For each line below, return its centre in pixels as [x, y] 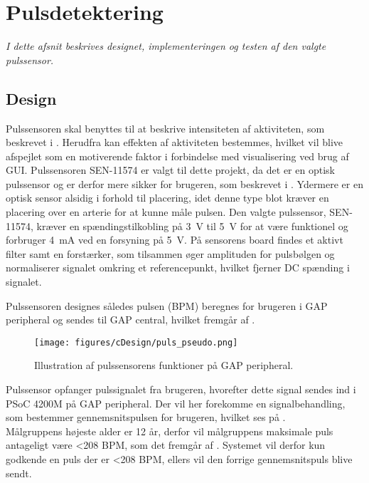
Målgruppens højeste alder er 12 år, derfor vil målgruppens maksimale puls [170, 431]
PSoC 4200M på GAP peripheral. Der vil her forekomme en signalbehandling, [176, 403]
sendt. [19, 473]
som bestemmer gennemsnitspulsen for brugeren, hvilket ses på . [146, 417]
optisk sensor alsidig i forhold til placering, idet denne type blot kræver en [167, 198]
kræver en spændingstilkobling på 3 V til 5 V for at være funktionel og [192, 225]
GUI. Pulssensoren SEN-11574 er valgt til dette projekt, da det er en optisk [170, 170]
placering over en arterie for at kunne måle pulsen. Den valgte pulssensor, [166, 212]
